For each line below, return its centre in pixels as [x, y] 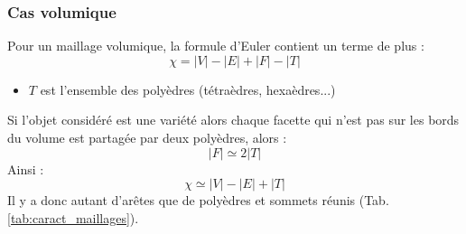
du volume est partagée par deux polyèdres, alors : [147, 137]
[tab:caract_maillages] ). [73, 217]
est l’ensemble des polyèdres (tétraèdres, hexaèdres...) [188, 89]
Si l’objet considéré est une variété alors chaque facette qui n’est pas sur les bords [233, 120]
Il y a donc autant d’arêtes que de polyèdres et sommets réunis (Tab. [198, 200]
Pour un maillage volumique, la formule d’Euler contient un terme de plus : [216, 46]
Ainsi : [26, 168]
